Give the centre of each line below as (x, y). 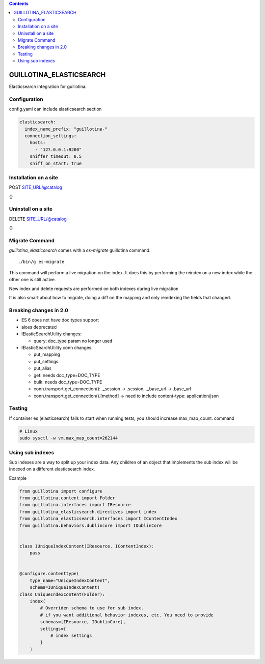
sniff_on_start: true (56, 163)
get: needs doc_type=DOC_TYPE (67, 375)
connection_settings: (51, 136)
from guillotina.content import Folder (67, 498)
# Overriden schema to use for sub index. (92, 608)
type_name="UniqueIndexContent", (70, 580)
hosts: (38, 143)
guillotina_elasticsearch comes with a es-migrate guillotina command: (80, 250)
